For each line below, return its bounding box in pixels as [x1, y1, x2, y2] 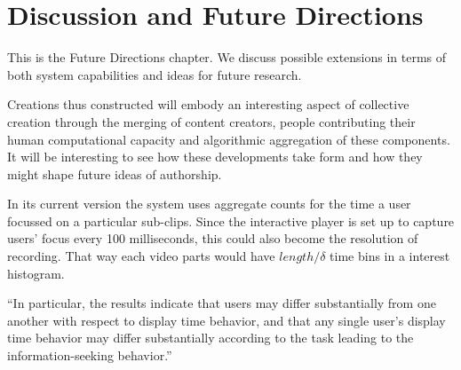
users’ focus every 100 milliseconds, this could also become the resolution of [7, 229, 418, 248]
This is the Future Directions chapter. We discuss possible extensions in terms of [7, 48, 447, 67]
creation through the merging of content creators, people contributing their [7, 112, 416, 130]
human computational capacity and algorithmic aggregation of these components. [7, 130, 450, 148]
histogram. [7, 264, 65, 282]
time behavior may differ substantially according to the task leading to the [7, 328, 414, 347]
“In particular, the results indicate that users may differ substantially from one [7, 294, 436, 312]
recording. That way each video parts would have [7, 247, 275, 265]
